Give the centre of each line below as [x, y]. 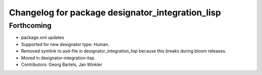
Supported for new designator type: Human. [65, 44]
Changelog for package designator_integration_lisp [115, 12]
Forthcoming [30, 25]
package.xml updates [43, 37]
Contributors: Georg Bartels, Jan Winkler [62, 64]
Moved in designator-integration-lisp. [58, 58]
